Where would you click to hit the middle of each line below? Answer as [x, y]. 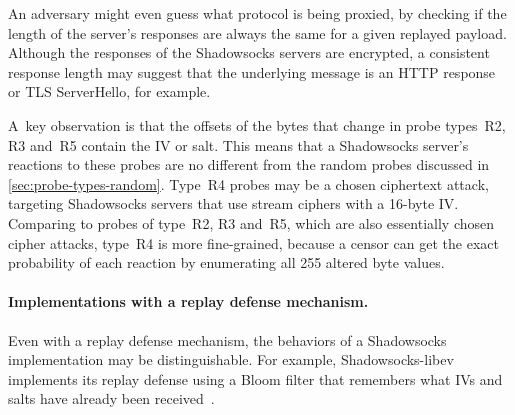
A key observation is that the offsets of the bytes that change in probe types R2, [257, 124]
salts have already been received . [111, 398]
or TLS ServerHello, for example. [109, 91]
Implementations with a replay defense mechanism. [188, 301]
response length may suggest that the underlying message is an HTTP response [252, 71]
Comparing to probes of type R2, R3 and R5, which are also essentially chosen [251, 222]
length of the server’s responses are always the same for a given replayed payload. [257, 32]
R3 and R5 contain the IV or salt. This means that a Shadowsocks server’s [238, 144]
